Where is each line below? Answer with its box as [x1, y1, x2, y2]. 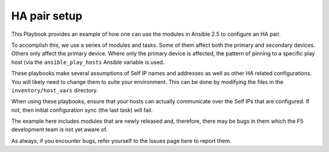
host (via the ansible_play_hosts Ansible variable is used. [11, 58, 164, 66]
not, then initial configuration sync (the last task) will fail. [11, 106, 153, 114]
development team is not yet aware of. [11, 126, 108, 133]
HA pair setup [11, 9, 82, 22]
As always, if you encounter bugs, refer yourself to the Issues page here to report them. [11, 137, 232, 144]
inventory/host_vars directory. [11, 86, 98, 94]
